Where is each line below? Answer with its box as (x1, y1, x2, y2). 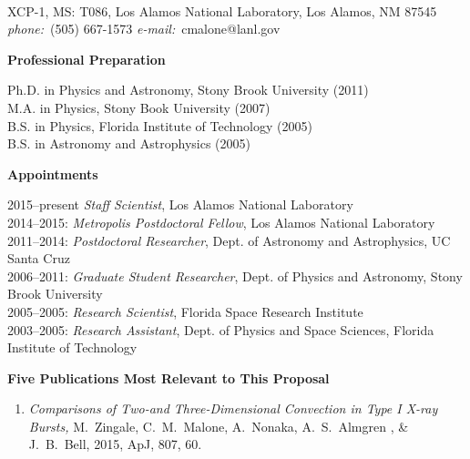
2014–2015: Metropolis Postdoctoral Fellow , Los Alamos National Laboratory (7, 212, 435, 231)
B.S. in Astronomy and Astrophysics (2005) (7, 134, 250, 153)
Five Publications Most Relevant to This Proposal (7, 368, 330, 387)
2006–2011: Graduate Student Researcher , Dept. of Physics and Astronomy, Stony (7, 266, 463, 285)
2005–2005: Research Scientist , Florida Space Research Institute (7, 301, 363, 321)
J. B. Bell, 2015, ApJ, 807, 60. (28, 434, 202, 454)
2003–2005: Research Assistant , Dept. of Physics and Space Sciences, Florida (7, 320, 434, 339)
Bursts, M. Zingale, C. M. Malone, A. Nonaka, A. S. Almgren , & (28, 416, 409, 435)
